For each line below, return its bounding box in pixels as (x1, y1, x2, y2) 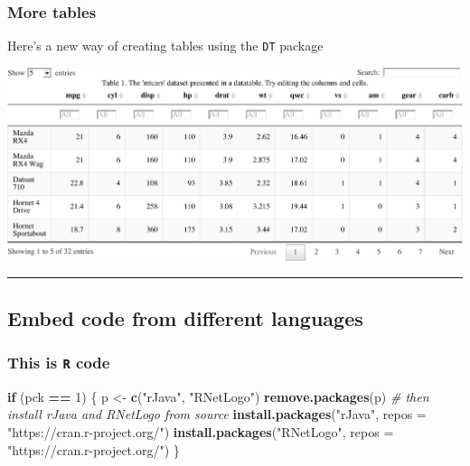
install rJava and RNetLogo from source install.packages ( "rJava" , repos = (7, 405, 427, 424)
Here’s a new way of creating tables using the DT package (7, 36, 324, 55)
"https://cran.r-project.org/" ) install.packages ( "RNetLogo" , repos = (7, 423, 394, 442)
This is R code (7, 350, 110, 373)
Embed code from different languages (7, 303, 363, 331)
